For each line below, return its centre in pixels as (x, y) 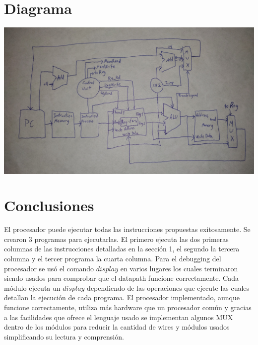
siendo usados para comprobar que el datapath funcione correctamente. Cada (121, 278)
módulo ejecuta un (32, 287)
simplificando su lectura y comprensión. (64, 336)
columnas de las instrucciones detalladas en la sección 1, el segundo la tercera (122, 249)
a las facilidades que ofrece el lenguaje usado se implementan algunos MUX (119, 317)
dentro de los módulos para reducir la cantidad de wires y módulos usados (117, 327)
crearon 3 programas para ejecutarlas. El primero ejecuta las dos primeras (116, 239)
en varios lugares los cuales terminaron (179, 268)
